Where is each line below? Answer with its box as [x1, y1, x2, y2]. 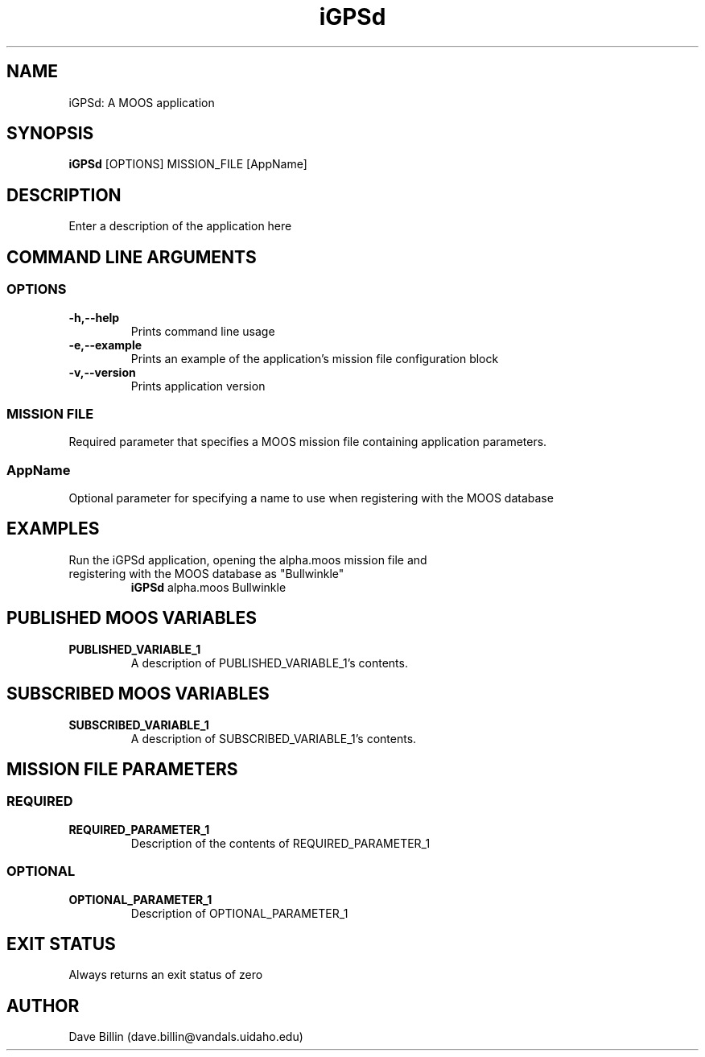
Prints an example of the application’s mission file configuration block [130, 351, 499, 365]
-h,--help [68, 310, 120, 324]
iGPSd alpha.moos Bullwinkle [130, 580, 287, 594]
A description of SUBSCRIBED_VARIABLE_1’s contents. [130, 731, 417, 745]
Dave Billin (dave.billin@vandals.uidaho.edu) [68, 1030, 303, 1044]
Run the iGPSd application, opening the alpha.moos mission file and [68, 552, 427, 567]
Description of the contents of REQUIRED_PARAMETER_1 [130, 836, 431, 850]
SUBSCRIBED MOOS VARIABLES [6, 683, 270, 704]
